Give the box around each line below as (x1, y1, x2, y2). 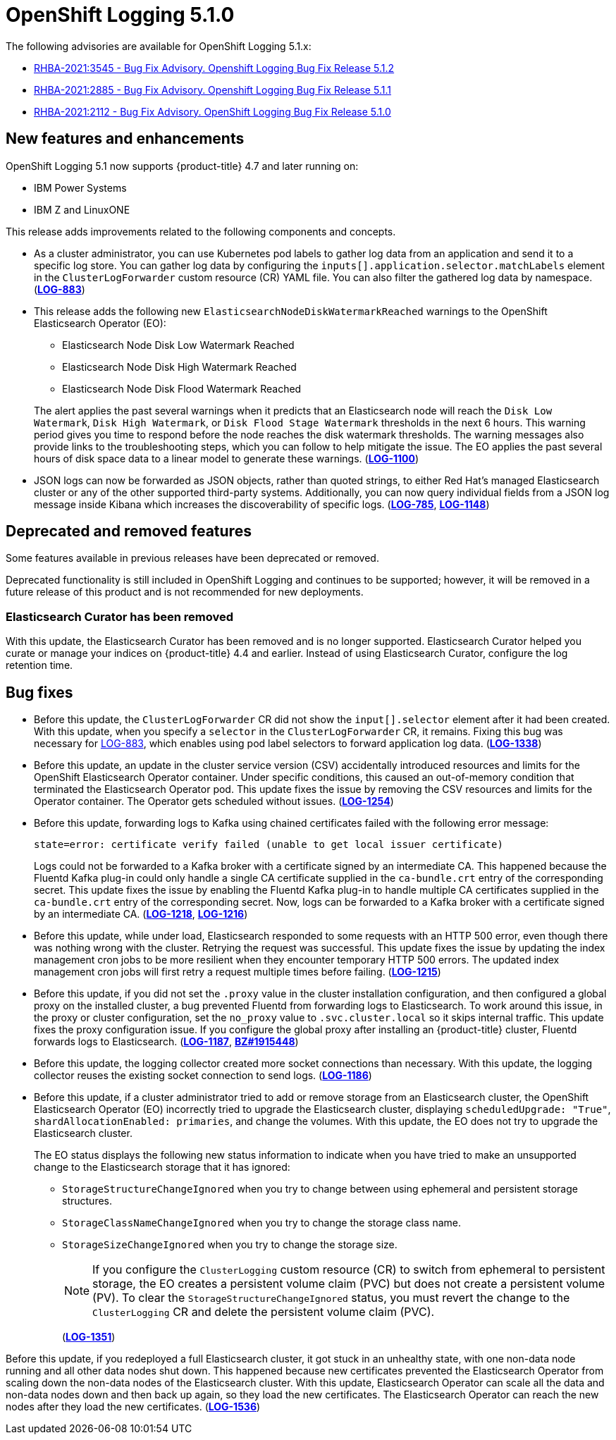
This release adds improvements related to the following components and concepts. (6, 225, 396, 238)
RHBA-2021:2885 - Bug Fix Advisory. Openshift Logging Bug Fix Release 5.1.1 (34, 83, 391, 96)
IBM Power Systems (34, 181, 127, 194)
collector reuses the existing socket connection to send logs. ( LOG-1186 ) (34, 1069, 372, 1082)
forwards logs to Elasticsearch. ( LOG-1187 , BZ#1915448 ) (34, 1035, 299, 1048)
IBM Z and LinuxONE (34, 203, 130, 216)
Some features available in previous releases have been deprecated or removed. (6, 552, 379, 565)
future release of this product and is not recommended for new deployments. (6, 586, 364, 598)
